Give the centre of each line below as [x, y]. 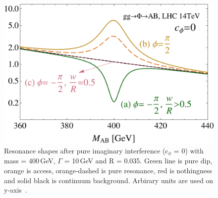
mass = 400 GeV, [30, 161]
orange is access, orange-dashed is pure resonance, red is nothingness [108, 171]
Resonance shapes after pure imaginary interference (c [86, 150]
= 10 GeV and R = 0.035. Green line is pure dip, [138, 161]
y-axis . [16, 190]
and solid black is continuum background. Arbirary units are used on [109, 180]
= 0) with [189, 150]
